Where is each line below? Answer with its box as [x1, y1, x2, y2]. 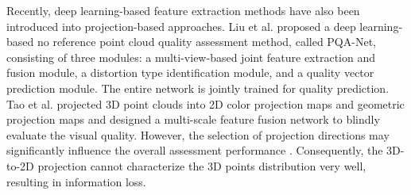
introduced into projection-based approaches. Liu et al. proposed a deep [6, 17, 356, 34]
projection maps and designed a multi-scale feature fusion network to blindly [6, 111, 380, 128]
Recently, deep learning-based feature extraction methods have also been [6, 2, 360, 18]
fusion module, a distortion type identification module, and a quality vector [6, 64, 374, 81]
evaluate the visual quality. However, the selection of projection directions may [6, 126, 390, 143]
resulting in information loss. [6, 173, 146, 189]
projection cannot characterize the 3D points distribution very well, [37, 157, 366, 174]
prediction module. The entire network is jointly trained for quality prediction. [6, 79, 390, 96]
